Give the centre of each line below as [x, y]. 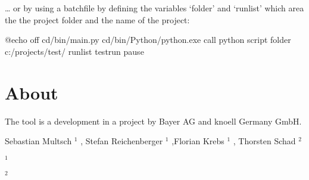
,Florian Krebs [198, 141]
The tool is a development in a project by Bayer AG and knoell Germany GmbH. [153, 121]
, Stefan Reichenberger [122, 141]
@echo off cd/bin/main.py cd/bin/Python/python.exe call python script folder [148, 40]
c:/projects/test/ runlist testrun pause [74, 51]
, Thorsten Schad [264, 141]
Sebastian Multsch [38, 141]
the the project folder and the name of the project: [97, 19]
